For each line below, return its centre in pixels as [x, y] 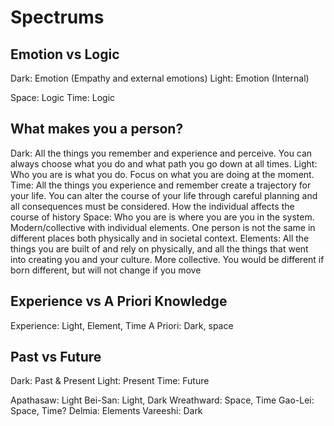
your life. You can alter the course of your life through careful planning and [164, 195]
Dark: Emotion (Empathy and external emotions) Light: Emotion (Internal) [160, 78]
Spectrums [57, 17]
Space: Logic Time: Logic [63, 97]
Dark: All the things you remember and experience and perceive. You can [161, 153]
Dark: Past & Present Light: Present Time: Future [110, 381]
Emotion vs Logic [65, 54]
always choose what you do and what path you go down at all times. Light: [164, 163]
